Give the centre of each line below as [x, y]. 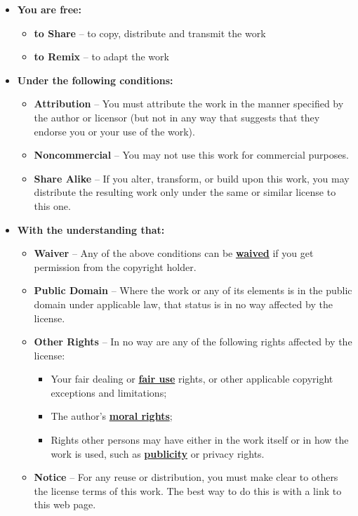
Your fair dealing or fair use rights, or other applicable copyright [192, 379]
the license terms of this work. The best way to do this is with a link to [188, 490]
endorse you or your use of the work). [114, 131]
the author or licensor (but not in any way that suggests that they [177, 117]
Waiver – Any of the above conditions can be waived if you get [174, 253]
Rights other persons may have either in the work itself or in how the [200, 440]
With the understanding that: [91, 229]
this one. [52, 205]
